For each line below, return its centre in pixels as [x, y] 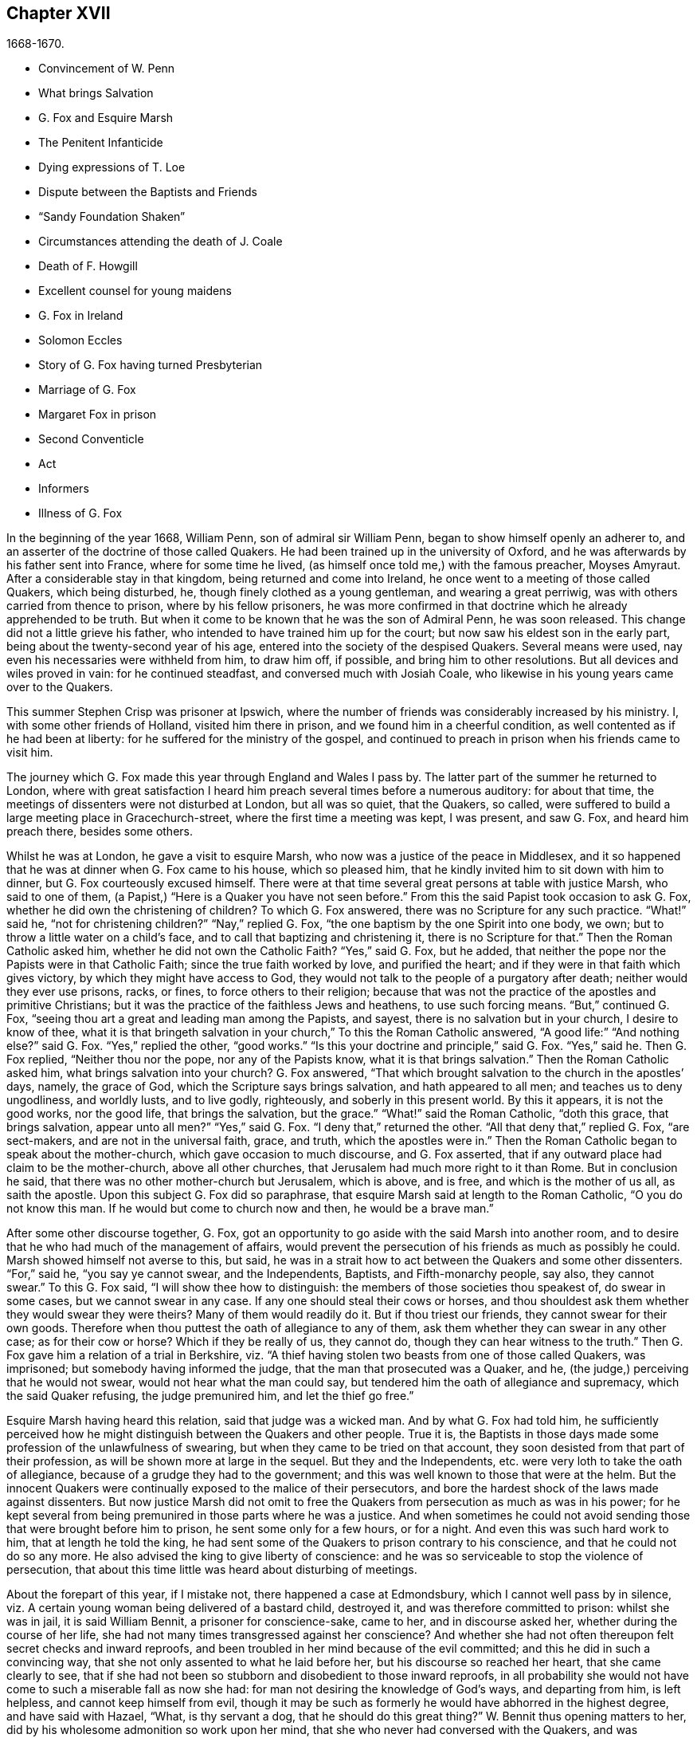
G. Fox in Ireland [81, 316]
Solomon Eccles [80, 340]
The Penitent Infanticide [101, 143]
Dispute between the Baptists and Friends [148, 192]
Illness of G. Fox [80, 513]
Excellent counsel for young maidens [135, 291]
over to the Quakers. [60, 687]
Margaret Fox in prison [98, 415]
